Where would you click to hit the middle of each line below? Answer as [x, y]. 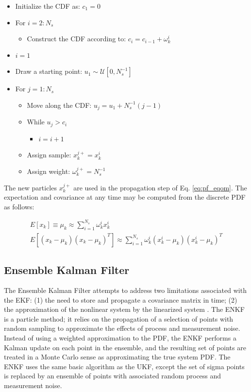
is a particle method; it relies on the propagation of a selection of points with [119, 318]
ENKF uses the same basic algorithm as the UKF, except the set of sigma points [124, 366]
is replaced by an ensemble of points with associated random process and [113, 376]
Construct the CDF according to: [76, 39]
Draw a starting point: [49, 71]
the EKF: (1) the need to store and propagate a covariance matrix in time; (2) [121, 299]
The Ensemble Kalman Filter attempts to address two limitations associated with [125, 290]
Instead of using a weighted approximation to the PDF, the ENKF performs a [120, 337]
